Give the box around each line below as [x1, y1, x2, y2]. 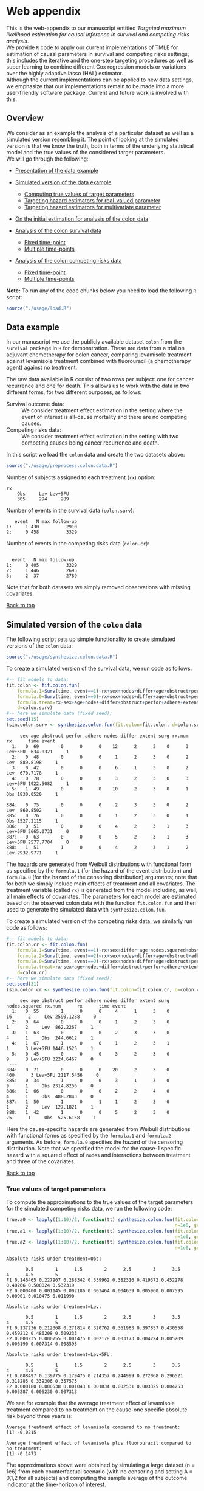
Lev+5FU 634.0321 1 [6, 749, 69, 755]
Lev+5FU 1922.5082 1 [6, 780, 69, 787]
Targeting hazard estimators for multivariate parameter [24, 203, 161, 210]
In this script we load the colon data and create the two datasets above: [6, 451, 185, 458]
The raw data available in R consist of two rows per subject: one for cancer [6, 376, 194, 383]
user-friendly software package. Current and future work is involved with [6, 89, 189, 96]
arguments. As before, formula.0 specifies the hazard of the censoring [6, 1138, 183, 1146]
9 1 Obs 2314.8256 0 [6, 1082, 94, 1089]
